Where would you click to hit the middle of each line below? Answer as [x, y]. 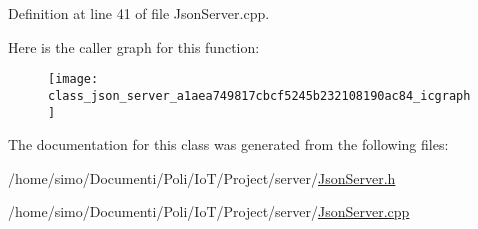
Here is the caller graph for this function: [134, 46]
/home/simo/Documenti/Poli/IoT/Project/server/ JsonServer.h [202, 177]
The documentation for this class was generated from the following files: [228, 144]
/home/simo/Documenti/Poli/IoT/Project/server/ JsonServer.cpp [209, 211]
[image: [73, 79]
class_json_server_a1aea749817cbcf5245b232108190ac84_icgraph [259, 95]
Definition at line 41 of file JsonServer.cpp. [139, 13]
